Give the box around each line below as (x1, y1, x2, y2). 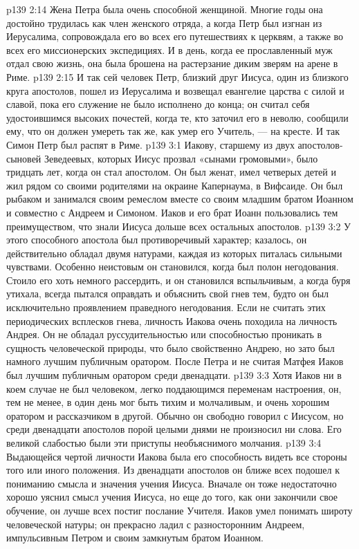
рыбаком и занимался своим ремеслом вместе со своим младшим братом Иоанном (6, 192, 353, 206)
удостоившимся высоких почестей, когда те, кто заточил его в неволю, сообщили (6, 110, 349, 124)
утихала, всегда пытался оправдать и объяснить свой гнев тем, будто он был (6, 286, 329, 301)
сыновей (6, 151, 42, 165)
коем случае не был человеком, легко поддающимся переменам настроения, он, (6, 381, 342, 396)
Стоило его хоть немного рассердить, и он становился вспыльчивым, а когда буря (6, 272, 351, 287)
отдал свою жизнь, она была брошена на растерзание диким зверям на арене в (6, 56, 338, 71)
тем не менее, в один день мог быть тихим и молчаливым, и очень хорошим (6, 395, 330, 409)
